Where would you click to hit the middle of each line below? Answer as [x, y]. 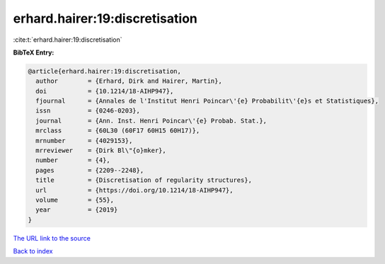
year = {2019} [77, 210]
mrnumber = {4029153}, [84, 140]
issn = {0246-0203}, [88, 111]
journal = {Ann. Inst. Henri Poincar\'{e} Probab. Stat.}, [151, 121]
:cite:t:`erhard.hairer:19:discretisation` [68, 40]
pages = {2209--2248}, [90, 170]
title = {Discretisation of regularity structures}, [144, 180]
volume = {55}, [75, 200]
